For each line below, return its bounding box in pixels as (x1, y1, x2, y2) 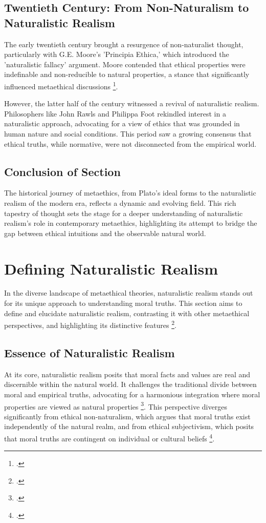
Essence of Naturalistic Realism (4, 344, 175, 360)
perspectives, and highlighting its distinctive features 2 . (4, 318, 176, 330)
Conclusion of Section (4, 163, 121, 179)
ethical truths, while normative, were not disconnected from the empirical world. (4, 138, 257, 149)
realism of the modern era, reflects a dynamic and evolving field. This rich (4, 197, 236, 208)
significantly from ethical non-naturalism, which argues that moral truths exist (4, 411, 251, 421)
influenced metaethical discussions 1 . (4, 79, 118, 91)
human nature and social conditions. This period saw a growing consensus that (4, 128, 252, 139)
